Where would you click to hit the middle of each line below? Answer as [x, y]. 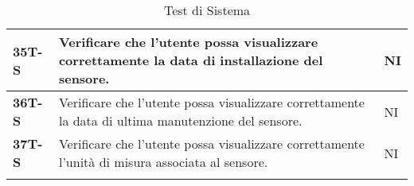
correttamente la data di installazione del [191, 60]
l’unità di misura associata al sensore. [163, 162]
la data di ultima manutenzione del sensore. [180, 120]
